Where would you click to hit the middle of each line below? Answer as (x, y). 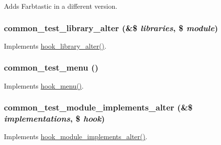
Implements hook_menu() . (44, 85)
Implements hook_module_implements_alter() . (76, 136)
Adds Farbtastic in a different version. (61, 6)
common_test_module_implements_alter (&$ (98, 107)
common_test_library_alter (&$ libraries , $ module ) (111, 27)
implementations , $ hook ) (54, 118)
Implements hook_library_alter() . (55, 45)
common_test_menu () (51, 67)
